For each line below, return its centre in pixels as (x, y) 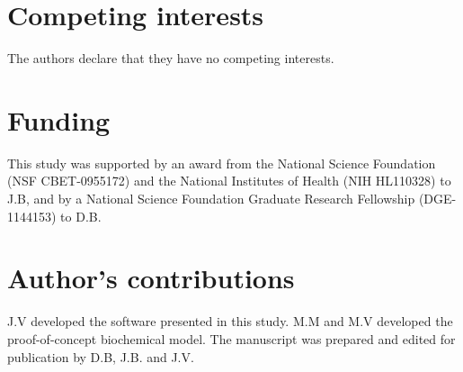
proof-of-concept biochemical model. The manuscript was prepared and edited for (231, 338)
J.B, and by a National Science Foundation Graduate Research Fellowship (211, 199)
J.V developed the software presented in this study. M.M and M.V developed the (230, 321)
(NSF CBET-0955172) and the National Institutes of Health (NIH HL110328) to (229, 181)
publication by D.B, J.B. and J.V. (101, 356)
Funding (59, 119)
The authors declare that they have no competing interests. (171, 58)
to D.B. (81, 216)
